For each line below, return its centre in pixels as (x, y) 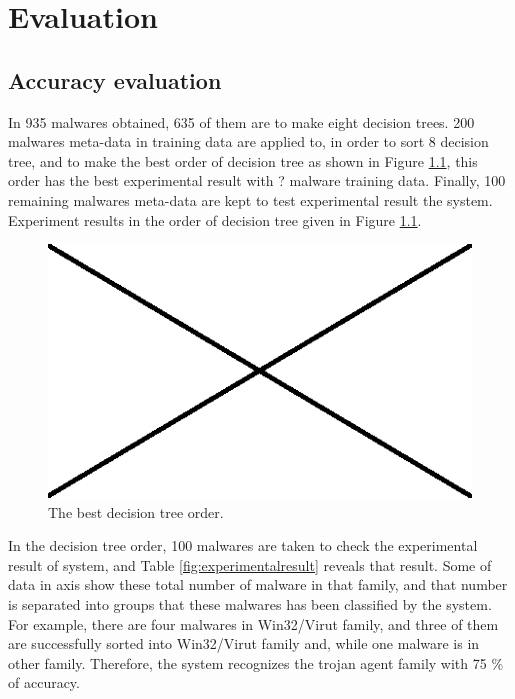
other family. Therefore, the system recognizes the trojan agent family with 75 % (256, 662)
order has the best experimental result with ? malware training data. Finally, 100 (257, 180)
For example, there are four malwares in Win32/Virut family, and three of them (253, 623)
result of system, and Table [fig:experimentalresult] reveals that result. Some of (250, 564)
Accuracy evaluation (115, 79)
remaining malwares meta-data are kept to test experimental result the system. (250, 199)
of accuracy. (44, 682)
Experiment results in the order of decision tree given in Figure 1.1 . (215, 219)
